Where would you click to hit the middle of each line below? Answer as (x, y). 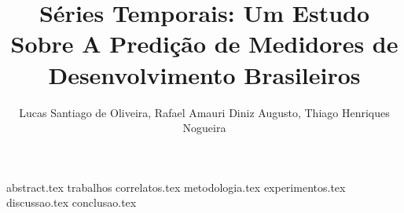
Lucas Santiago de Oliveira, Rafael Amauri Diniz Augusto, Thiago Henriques (204, 112)
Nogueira (204, 128)
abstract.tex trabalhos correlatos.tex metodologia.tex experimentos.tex (176, 187)
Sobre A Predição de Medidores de (204, 44)
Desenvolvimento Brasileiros (204, 74)
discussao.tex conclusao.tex (72, 202)
